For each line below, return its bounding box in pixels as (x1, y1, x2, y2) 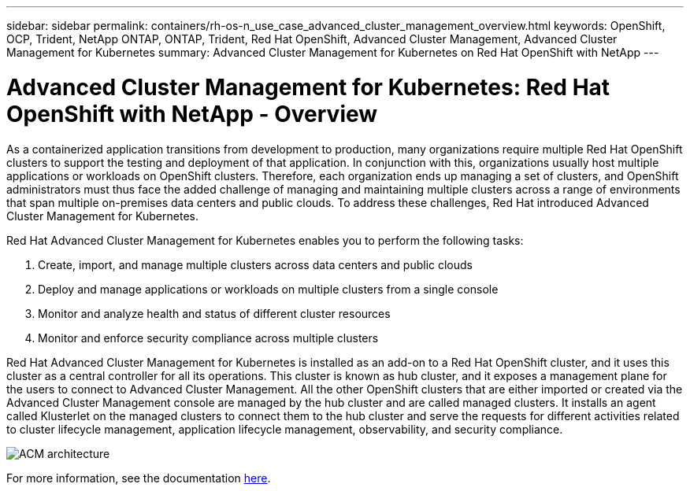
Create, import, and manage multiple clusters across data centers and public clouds (38, 257, 473, 271)
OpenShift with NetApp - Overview (6, 100, 378, 127)
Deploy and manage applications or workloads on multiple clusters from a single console (38, 282, 499, 296)
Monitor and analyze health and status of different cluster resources (38, 306, 391, 320)
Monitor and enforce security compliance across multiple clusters (38, 330, 379, 345)
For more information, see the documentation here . (6, 471, 271, 485)
